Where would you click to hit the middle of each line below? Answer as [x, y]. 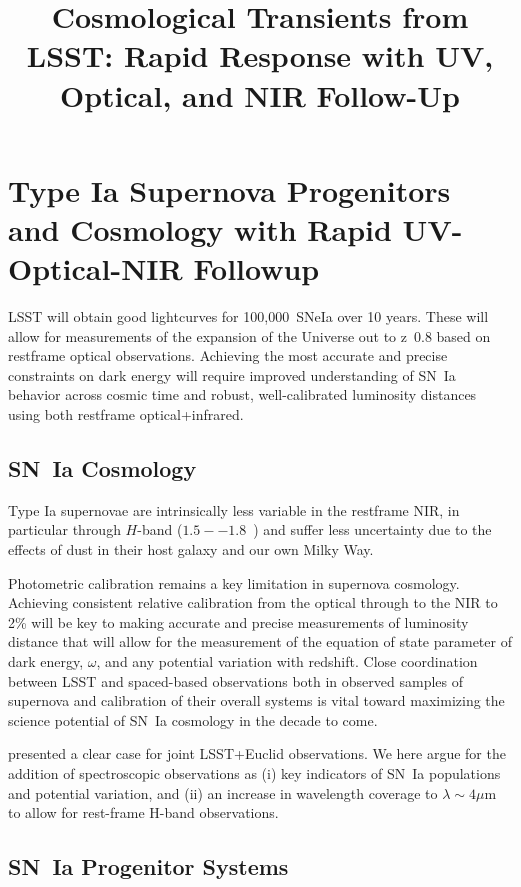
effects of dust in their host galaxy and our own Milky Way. [191, 549]
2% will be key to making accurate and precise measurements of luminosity [238, 621]
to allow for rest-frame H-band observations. [143, 812]
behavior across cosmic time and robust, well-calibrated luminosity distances [242, 394]
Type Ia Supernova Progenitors [229, 189]
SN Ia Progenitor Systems [148, 866]
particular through [64, 529]
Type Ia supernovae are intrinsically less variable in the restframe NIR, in [234, 509]
